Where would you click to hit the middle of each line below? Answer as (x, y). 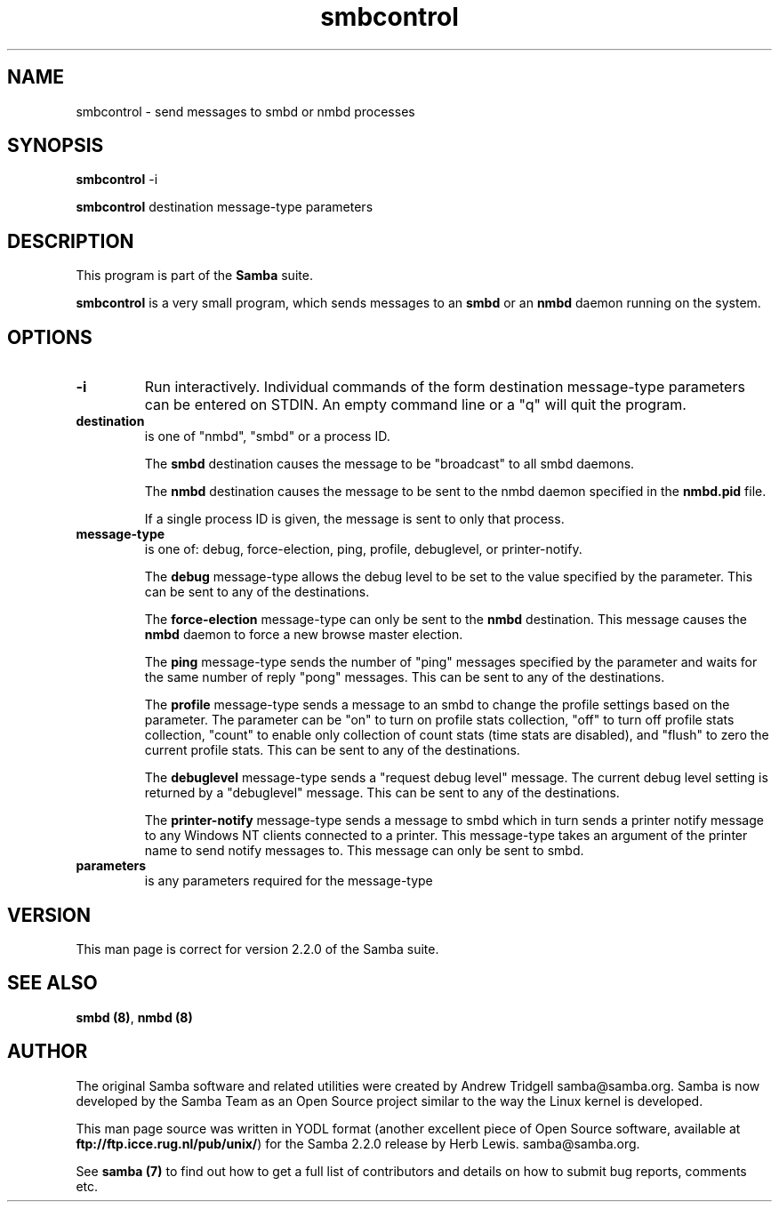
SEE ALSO (52, 983)
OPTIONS (50, 337)
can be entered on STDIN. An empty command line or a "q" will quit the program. (415, 405)
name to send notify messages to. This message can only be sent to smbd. (364, 851)
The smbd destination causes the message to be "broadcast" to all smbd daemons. (389, 464)
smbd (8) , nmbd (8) (134, 1017)
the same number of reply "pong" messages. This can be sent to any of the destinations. (405, 677)
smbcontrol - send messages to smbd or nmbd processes (245, 111)
